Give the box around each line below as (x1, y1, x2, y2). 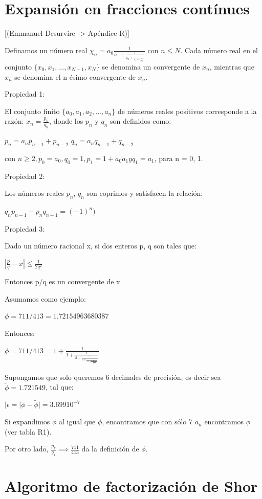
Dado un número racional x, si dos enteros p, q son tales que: (5, 240, 196, 251)
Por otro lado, (5, 443, 49, 454)
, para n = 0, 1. (154, 152, 203, 163)
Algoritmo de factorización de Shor (5, 475, 258, 496)
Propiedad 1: (5, 88, 45, 99)
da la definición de (81, 443, 139, 454)
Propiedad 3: (5, 223, 45, 234)
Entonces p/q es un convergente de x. (5, 276, 122, 287)
